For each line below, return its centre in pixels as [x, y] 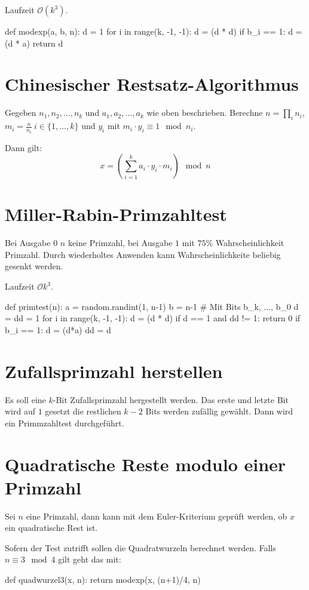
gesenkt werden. [34, 266]
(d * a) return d [34, 43]
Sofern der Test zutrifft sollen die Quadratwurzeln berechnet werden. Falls [140, 547]
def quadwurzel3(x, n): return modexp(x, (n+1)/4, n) [103, 580]
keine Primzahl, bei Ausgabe [120, 243]
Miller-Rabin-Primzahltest [116, 214]
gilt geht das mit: [90, 559]
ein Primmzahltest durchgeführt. [65, 422]
